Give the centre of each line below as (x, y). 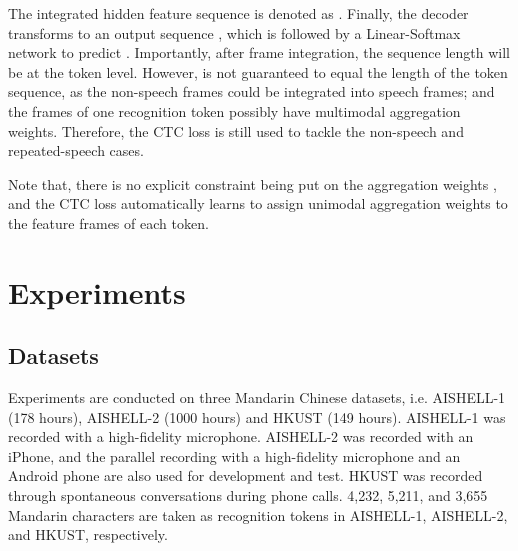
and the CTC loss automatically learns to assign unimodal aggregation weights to (258, 203)
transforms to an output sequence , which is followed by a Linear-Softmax (234, 32)
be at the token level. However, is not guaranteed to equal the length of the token (258, 71)
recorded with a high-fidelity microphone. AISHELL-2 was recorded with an (241, 436)
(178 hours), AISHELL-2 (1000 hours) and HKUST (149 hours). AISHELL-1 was (257, 416)
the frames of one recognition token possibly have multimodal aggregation (234, 110)
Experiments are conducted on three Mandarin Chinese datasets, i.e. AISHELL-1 (257, 397)
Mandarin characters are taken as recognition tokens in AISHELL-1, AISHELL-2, (258, 514)
